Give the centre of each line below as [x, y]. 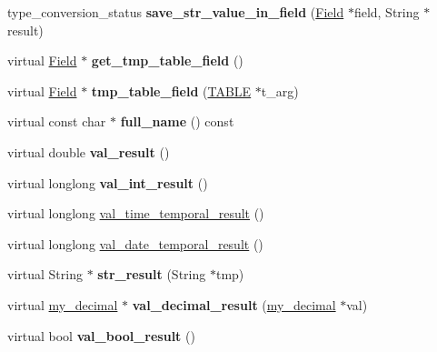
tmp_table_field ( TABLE [171, 91]
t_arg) [280, 91]
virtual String [45, 274]
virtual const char [57, 121]
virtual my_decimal [63, 304]
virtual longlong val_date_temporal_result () [135, 243]
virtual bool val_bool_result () [101, 335]
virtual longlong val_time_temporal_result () [136, 213]
